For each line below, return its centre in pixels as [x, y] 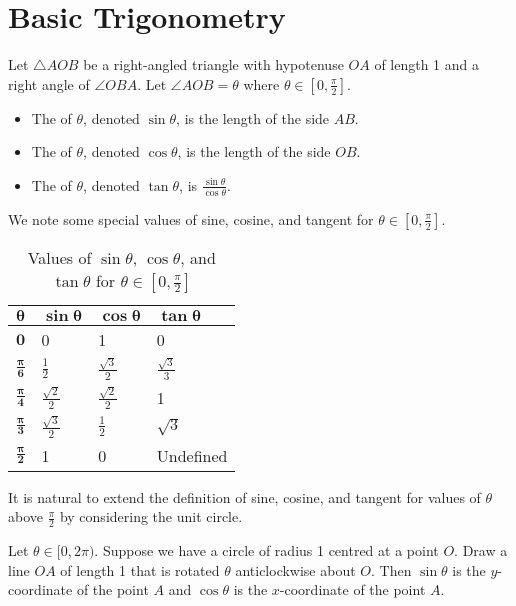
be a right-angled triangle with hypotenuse [213, 64]
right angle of [49, 83]
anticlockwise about [295, 569]
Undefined [192, 455]
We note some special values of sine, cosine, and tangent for [191, 218]
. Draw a [481, 549]
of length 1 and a [427, 64]
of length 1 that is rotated [140, 569]
